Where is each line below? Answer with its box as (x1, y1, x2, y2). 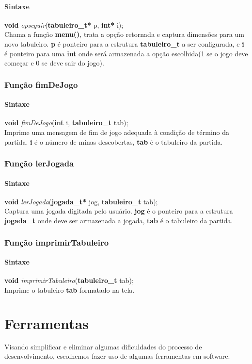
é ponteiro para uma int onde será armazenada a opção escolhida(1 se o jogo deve (4, 48, 248, 58)
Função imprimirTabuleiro (4, 236, 109, 248)
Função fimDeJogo (4, 78, 78, 90)
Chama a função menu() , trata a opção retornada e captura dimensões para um (4, 29, 244, 39)
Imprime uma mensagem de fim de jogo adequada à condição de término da (4, 127, 230, 137)
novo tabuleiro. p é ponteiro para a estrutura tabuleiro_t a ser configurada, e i (4, 38, 244, 49)
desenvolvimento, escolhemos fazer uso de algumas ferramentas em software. (4, 351, 230, 361)
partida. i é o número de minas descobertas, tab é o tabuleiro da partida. (4, 136, 223, 147)
